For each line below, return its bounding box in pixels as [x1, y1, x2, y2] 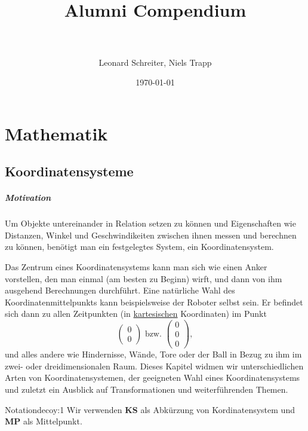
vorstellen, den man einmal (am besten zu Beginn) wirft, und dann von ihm [5, 272, 282, 285]
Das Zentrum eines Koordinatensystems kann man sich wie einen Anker [5, 261, 267, 273]
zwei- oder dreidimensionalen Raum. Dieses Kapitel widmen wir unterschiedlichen [5, 359, 304, 372]
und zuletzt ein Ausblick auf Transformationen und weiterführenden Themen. [5, 383, 288, 395]
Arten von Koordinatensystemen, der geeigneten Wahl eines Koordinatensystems [5, 371, 300, 384]
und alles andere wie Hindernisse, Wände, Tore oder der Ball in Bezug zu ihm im [5, 348, 302, 360]
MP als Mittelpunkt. [5, 415, 82, 427]
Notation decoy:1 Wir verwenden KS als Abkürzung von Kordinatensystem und [5, 403, 295, 415]
